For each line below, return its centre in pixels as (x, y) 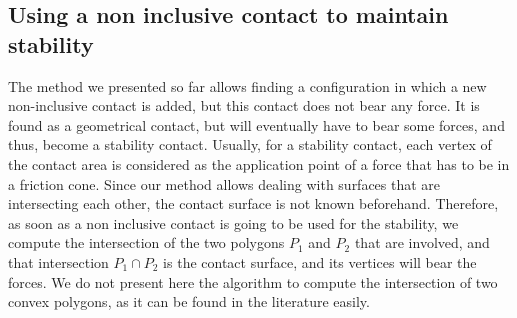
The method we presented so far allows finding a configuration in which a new (247, 85)
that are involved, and (422, 242)
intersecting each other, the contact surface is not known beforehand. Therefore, (253, 203)
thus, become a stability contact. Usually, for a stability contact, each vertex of (250, 144)
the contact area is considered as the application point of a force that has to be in (259, 163)
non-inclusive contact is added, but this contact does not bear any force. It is (244, 105)
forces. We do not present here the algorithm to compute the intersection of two (253, 281)
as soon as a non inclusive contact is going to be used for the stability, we (233, 222)
